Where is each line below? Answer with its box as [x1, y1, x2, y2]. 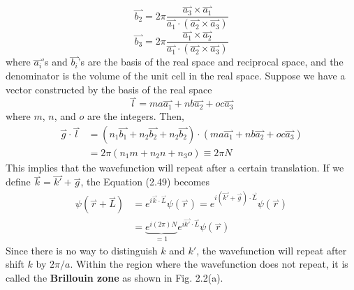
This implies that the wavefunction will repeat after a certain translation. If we [6, 160, 344, 174]
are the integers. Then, [87, 108, 184, 123]
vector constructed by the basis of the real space [6, 82, 212, 96]
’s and [42, 54, 68, 69]
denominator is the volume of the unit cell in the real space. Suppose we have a [6, 68, 346, 83]
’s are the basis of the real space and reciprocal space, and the [78, 54, 344, 69]
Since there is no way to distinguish [6, 243, 158, 257]
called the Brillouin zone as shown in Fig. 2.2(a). [6, 270, 223, 284]
